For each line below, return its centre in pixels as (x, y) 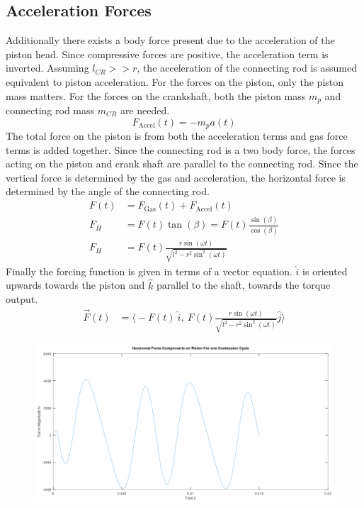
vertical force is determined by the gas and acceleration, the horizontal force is (176, 177)
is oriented (325, 271)
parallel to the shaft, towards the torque (243, 285)
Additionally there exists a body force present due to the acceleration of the (170, 40)
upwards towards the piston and (75, 285)
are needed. (145, 110)
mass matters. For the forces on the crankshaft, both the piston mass (156, 95)
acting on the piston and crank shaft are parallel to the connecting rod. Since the (182, 164)
